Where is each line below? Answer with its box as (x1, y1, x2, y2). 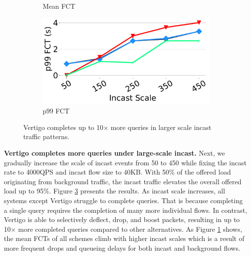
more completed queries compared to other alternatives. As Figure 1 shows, (18, 224, 242, 234)
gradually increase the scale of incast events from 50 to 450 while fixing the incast (4, 157, 247, 167)
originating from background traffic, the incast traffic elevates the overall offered (4, 176, 242, 186)
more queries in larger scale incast (110, 122, 212, 132)
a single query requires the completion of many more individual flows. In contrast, (4, 205, 248, 215)
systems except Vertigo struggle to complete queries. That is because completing (4, 195, 243, 205)
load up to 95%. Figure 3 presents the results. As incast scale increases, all (4, 186, 225, 196)
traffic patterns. (23, 131, 70, 142)
